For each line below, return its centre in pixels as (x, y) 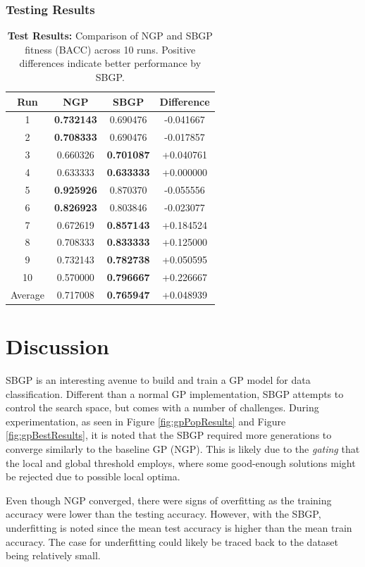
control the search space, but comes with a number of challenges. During (162, 407)
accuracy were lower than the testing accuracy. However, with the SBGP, (163, 514)
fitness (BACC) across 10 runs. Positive (110, 49)
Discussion (57, 346)
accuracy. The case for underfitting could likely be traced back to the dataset (172, 541)
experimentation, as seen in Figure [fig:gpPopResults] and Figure (146, 421)
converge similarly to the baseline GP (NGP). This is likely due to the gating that (183, 449)
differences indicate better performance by (110, 63)
